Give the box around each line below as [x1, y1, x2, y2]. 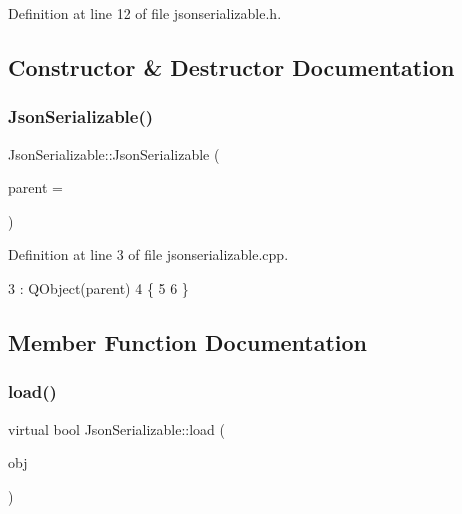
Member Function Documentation [8, 326, 368, 357]
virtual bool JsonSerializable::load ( [8, 418, 226, 439]
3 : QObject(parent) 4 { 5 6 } [8, 277, 189, 298]
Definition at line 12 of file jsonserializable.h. [8, 3, 282, 23]
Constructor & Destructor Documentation [8, 51, 455, 82]
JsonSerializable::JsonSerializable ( [8, 143, 220, 164]
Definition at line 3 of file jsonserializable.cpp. [8, 244, 289, 265]
